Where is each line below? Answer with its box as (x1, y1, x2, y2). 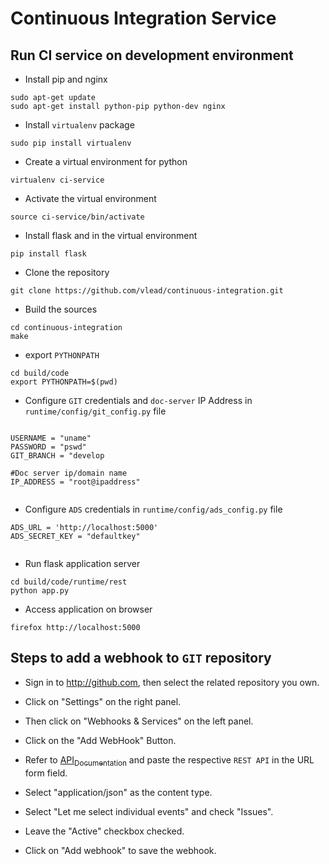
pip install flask (10, 249, 87, 259)
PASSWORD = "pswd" (10, 442, 87, 452)
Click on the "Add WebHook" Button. (24, 734, 177, 746)
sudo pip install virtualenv (10, 138, 132, 148)
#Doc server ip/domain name (10, 468, 128, 478)
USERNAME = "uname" (10, 433, 92, 443)
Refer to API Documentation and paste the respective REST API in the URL (24, 753, 315, 768)
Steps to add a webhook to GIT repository (10, 650, 272, 667)
